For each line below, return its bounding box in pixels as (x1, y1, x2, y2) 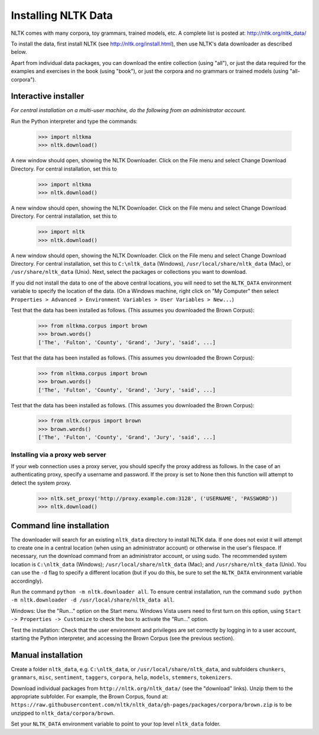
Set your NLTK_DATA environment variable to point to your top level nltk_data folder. (11, 720, 221, 727)
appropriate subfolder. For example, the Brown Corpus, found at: (11, 693, 168, 700)
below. (11, 48, 27, 55)
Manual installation (11, 650, 83, 660)
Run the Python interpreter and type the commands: (11, 117, 138, 125)
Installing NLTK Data (11, 9, 113, 22)
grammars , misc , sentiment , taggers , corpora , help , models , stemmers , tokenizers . (11, 674, 233, 681)
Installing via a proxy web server (11, 450, 106, 459)
